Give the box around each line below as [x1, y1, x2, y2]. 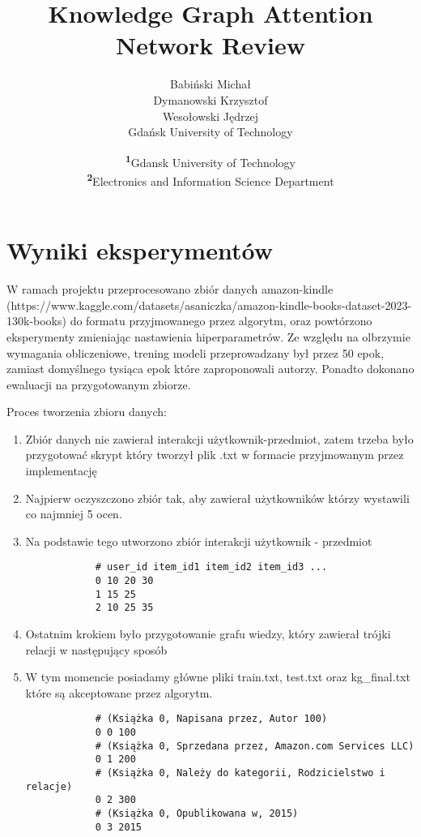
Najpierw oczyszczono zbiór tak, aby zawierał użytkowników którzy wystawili [25, 489, 410, 506]
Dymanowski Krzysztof [153, 91, 268, 108]
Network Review [116, 28, 305, 62]
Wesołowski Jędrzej [162, 107, 259, 124]
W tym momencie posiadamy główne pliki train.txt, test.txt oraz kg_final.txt [25, 668, 410, 685]
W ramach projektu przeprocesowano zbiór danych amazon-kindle [6, 281, 334, 298]
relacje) [25, 780, 73, 792]
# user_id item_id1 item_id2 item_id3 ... [95, 561, 328, 573]
